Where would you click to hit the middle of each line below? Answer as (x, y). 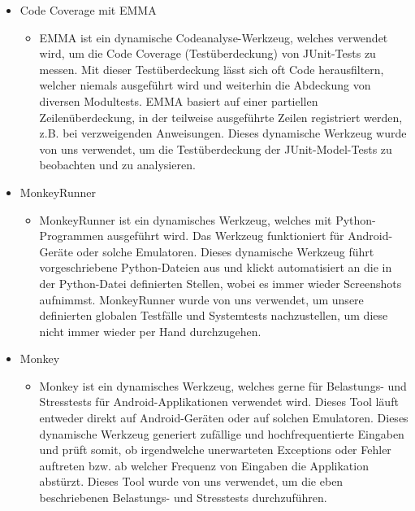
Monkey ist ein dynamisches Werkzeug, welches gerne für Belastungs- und (223, 385)
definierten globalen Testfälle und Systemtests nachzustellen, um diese (214, 315)
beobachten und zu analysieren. (117, 165)
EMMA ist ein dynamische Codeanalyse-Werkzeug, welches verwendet (214, 37)
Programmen (71, 236)
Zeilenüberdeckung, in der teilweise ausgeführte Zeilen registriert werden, (221, 117)
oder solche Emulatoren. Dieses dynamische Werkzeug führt (225, 251)
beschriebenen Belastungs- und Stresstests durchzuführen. (183, 498)
